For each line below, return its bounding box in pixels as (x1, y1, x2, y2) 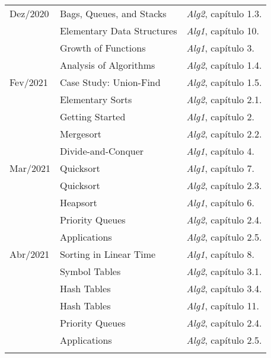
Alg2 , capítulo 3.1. (186, 264, 262, 278)
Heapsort (59, 196, 97, 209)
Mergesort (59, 127, 101, 140)
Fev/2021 (9, 75, 48, 89)
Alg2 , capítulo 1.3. (186, 7, 262, 20)
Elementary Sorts (59, 92, 132, 106)
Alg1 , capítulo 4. (186, 144, 255, 158)
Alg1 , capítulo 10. (186, 24, 260, 37)
